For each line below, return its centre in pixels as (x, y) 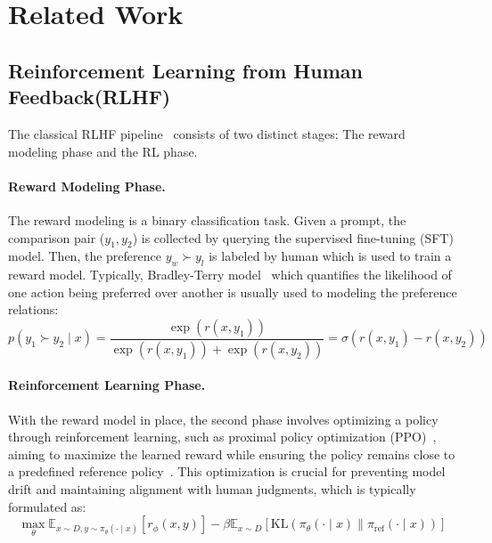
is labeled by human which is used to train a (330, 256)
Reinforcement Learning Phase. (107, 385)
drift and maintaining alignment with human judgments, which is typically (212, 488)
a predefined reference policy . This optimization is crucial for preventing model (227, 471)
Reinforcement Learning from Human (185, 70)
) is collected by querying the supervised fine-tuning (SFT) (293, 237)
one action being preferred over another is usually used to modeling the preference (233, 292)
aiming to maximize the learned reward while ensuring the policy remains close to (232, 454)
